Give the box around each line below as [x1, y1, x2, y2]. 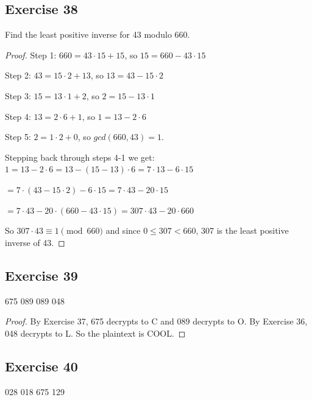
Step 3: [5, 89, 31, 102]
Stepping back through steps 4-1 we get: [5, 150, 155, 163]
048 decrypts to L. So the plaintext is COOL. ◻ [5, 326, 186, 339]
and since [105, 224, 141, 237]
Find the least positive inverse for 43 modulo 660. [5, 28, 190, 41]
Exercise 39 [5, 265, 78, 284]
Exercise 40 [5, 356, 78, 375]
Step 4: [5, 110, 31, 122]
